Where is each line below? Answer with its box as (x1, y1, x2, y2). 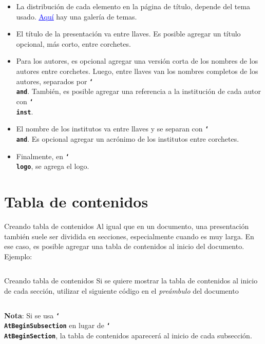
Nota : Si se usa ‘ (4, 310, 60, 320)
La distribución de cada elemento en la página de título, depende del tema (16, 1, 251, 11)
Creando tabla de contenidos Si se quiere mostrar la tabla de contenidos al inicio (4, 275, 258, 286)
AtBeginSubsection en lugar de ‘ (4, 320, 110, 331)
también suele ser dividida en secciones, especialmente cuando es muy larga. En (4, 231, 254, 241)
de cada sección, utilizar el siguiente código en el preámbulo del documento (4, 285, 239, 296)
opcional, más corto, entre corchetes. (16, 38, 131, 49)
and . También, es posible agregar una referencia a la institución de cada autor (16, 86, 261, 97)
